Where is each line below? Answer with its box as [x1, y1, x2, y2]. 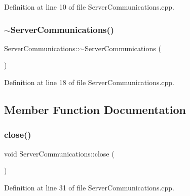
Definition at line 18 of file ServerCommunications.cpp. [4, 77, 174, 87]
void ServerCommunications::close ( [4, 148, 115, 159]
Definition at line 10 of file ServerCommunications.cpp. [4, 2, 174, 12]
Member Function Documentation [4, 101, 186, 117]
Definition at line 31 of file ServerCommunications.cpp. [4, 182, 174, 192]
